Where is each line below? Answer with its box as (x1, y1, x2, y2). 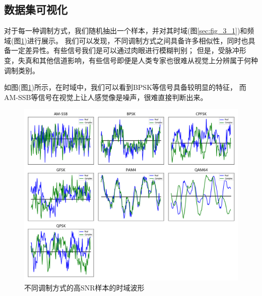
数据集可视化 (4, 2, 68, 17)
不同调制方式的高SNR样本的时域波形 (24, 282, 145, 293)
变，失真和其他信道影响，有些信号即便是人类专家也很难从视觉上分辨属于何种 (4, 55, 258, 65)
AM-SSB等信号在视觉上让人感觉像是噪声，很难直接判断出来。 (4, 91, 208, 102)
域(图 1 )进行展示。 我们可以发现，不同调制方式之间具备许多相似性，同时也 (4, 35, 248, 45)
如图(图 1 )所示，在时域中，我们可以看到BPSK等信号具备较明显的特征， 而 (4, 82, 246, 92)
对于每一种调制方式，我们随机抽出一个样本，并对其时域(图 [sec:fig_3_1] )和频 (4, 25, 254, 36)
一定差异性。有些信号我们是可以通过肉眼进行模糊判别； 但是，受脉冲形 (11, 45, 246, 56)
